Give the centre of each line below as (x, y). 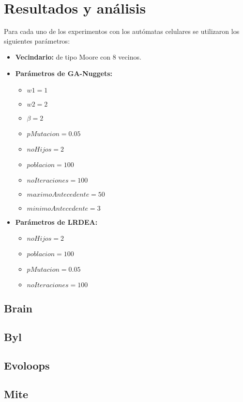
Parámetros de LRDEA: (56, 222)
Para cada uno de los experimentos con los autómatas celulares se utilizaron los (122, 31)
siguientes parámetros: (37, 40)
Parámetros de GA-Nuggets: (64, 73)
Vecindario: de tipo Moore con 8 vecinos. (78, 57)
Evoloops (27, 365)
